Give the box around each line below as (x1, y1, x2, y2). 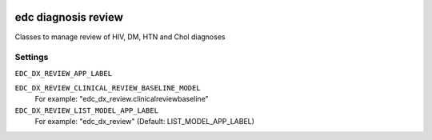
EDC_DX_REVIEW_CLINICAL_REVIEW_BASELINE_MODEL (14, 84, 201, 93)
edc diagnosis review (14, 10, 124, 24)
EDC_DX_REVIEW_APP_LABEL (14, 69, 112, 78)
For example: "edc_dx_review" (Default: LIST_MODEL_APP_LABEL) (34, 117, 255, 126)
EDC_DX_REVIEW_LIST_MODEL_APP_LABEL (14, 106, 159, 115)
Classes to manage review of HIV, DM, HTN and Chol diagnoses (14, 32, 226, 42)
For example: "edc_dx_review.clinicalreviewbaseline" (34, 94, 210, 104)
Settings (14, 52, 49, 63)
